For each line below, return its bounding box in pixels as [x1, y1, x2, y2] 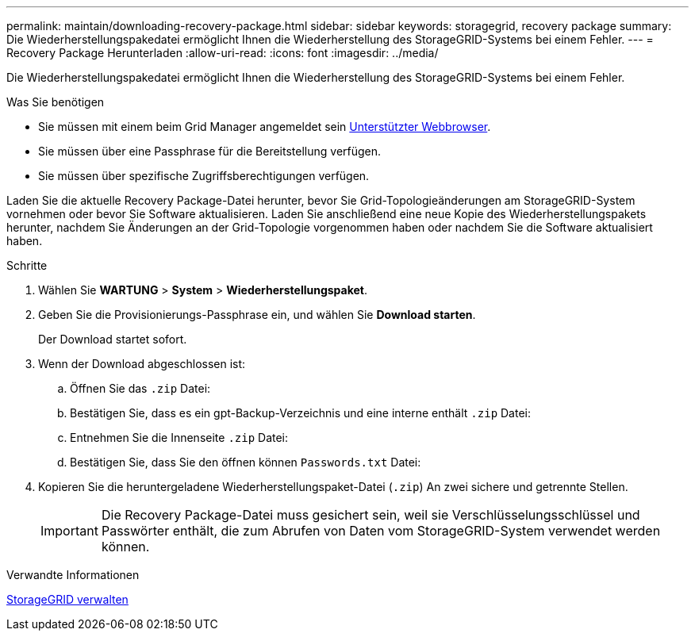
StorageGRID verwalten [6, 593, 129, 606]
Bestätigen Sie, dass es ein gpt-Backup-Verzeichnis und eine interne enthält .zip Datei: [70, 406, 532, 420]
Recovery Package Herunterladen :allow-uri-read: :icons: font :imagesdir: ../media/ [6, 46, 439, 59]
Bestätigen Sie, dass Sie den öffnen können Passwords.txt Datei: [70, 455, 421, 469]
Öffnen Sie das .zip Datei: [70, 382, 211, 395]
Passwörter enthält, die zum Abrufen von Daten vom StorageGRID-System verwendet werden [101, 523, 661, 539]
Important [40, 523, 98, 539]
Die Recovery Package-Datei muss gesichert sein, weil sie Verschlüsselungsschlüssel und [101, 507, 640, 523]
